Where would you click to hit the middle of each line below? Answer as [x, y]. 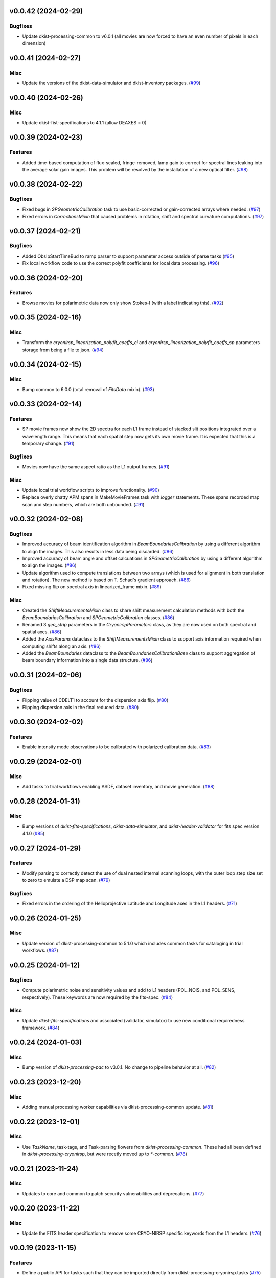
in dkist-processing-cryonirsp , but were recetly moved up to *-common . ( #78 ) [105, 1154]
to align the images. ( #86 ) [49, 565]
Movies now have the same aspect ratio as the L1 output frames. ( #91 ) [96, 467]
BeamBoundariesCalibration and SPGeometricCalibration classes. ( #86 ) [98, 618]
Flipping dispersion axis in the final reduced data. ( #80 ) [80, 707]
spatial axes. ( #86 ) [42, 632]
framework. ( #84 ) [41, 1028]
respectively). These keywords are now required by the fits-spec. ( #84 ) [98, 997]
